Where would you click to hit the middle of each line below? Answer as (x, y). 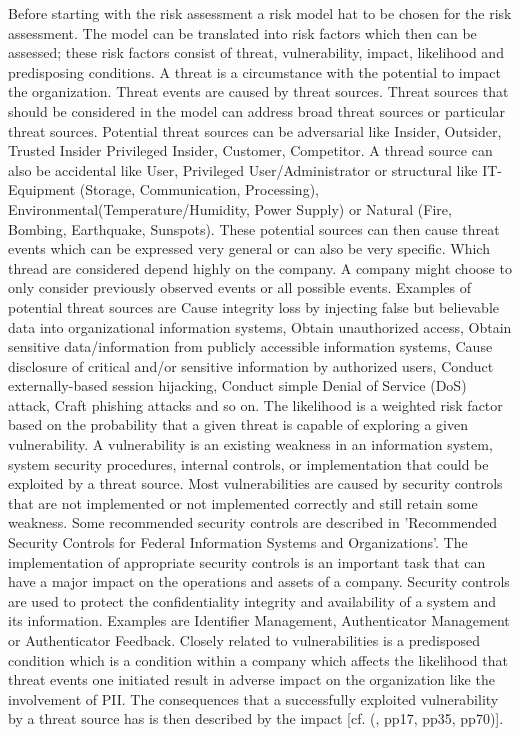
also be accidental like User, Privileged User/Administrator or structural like (243, 169)
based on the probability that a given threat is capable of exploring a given (238, 424)
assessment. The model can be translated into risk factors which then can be (242, 32)
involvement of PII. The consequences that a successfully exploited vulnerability (253, 698)
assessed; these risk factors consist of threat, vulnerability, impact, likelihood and (256, 52)
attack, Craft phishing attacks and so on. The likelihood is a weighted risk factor (255, 404)
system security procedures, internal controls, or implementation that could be (248, 463)
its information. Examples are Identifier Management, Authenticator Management (259, 620)
